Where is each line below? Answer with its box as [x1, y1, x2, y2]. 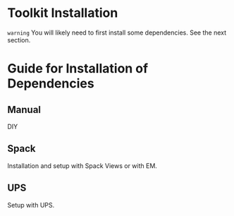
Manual [7, 104, 41, 116]
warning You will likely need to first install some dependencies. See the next [7, 28, 227, 37]
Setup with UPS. [7, 200, 55, 209]
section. [7, 35, 31, 44]
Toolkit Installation [7, 5, 118, 21]
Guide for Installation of [7, 61, 149, 77]
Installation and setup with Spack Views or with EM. [7, 161, 157, 170]
